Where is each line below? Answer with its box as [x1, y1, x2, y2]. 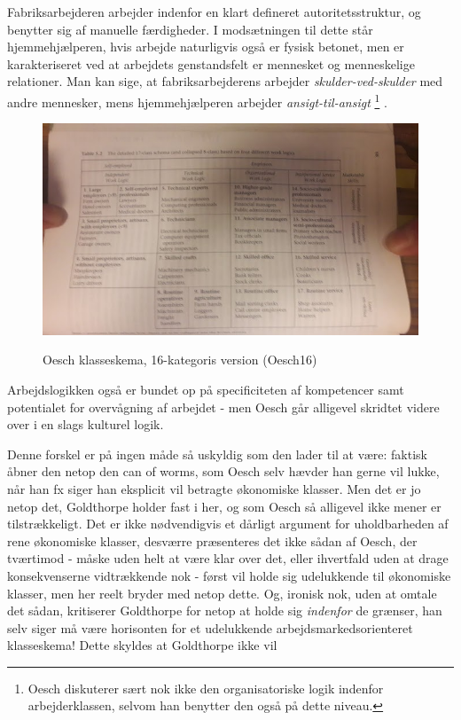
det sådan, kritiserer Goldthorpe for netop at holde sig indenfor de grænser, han [7, 601, 442, 620]
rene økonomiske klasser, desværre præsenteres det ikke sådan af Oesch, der [7, 531, 418, 550]
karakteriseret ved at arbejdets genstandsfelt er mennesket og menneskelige [7, 54, 415, 73]
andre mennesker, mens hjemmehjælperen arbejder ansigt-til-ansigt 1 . [7, 90, 387, 111]
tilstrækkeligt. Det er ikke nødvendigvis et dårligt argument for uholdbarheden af [7, 514, 449, 533]
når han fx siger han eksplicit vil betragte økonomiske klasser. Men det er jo [7, 479, 421, 497]
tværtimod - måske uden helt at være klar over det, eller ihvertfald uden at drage [7, 549, 449, 567]
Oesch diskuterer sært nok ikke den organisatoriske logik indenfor [27, 678, 384, 697]
